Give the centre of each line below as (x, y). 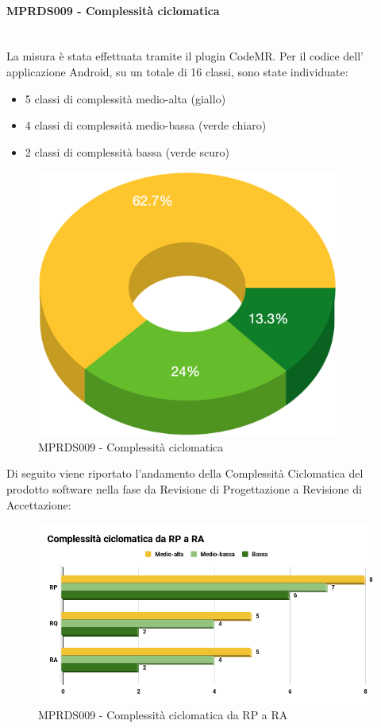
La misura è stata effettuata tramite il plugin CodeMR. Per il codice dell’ (185, 56)
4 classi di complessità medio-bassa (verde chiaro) (146, 125)
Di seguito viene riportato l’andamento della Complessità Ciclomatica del (185, 473)
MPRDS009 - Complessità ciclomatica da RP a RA (163, 715)
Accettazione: (39, 504)
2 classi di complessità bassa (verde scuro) (127, 151)
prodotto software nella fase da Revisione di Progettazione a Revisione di (184, 489)
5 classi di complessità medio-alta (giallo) (125, 98)
